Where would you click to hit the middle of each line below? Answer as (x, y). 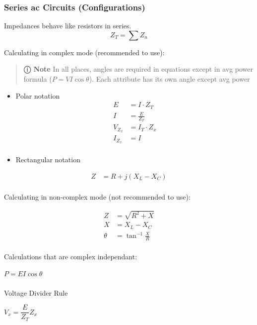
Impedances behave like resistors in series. (68, 26)
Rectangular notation (48, 160)
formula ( (38, 79)
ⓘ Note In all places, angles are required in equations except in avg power (138, 69)
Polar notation (38, 95)
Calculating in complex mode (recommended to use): (84, 52)
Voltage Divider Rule (36, 292)
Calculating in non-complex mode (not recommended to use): (97, 196)
